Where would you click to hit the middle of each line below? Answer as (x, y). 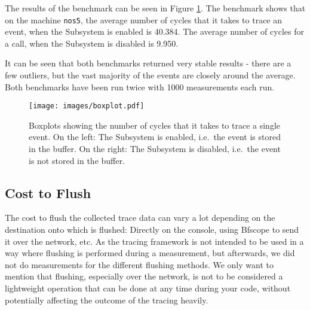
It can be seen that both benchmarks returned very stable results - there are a (148, 63)
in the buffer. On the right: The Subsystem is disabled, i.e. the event (155, 149)
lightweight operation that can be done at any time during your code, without (148, 288)
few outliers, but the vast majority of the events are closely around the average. (150, 75)
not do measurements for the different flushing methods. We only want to (139, 264)
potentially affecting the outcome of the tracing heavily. (107, 300)
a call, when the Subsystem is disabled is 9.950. (92, 43)
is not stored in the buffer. (77, 160)
